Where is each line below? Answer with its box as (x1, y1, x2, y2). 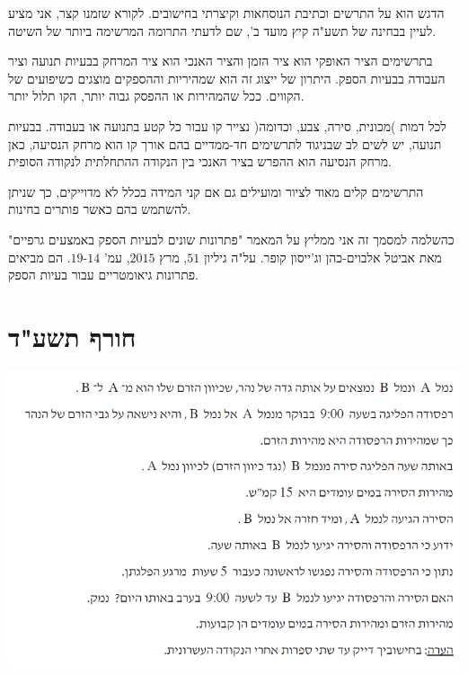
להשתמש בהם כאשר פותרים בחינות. (8, 200, 191, 218)
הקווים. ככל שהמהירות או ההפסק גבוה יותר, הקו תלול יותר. (8, 86, 305, 105)
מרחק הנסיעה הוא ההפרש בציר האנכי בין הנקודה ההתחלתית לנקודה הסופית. (8, 152, 392, 171)
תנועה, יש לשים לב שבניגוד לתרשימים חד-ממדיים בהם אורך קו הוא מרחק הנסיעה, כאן (8, 134, 442, 153)
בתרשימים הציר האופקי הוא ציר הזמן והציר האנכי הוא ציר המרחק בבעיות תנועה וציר (8, 51, 433, 70)
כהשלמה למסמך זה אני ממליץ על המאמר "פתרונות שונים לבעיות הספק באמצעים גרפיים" (8, 229, 455, 248)
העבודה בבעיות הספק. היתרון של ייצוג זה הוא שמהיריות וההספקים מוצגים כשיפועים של (8, 68, 446, 87)
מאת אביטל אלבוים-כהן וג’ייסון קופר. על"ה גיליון (203, 247, 442, 266)
